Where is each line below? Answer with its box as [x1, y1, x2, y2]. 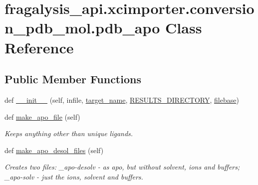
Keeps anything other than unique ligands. [4, 128, 133, 139]
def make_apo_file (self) [4, 111, 80, 122]
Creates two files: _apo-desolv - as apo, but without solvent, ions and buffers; [4, 162, 240, 172]
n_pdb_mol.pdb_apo [4, 17, 160, 38]
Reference [4, 37, 74, 57]
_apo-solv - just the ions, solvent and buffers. [4, 171, 143, 182]
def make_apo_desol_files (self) [4, 145, 104, 155]
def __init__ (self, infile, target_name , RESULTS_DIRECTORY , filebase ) [4, 94, 239, 105]
